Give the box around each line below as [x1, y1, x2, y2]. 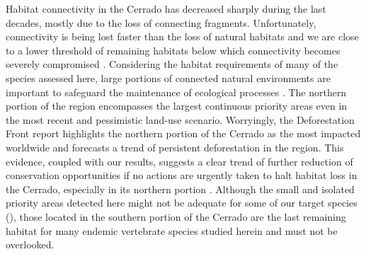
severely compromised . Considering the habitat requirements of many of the [6, 57, 338, 71]
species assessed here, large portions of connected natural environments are [6, 70, 331, 85]
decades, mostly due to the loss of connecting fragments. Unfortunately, [6, 15, 316, 30]
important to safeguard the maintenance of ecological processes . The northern [6, 84, 347, 99]
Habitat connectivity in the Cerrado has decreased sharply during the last [6, 1, 326, 16]
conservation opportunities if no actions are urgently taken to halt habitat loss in [6, 168, 358, 183]
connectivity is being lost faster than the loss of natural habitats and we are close [6, 29, 359, 44]
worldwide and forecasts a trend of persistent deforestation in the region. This [6, 139, 344, 154]
